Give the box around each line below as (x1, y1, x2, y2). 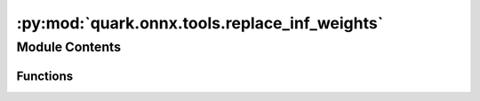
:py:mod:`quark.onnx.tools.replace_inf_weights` (16, 13, 384, 33)
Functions (16, 68, 74, 83)
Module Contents (16, 39, 122, 55)
